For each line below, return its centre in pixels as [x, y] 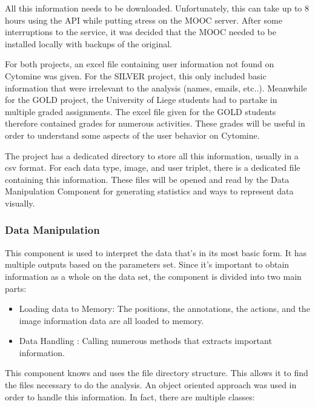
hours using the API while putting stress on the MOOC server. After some [144, 20]
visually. [20, 203]
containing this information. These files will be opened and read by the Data [147, 179]
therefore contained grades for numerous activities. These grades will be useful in [155, 123]
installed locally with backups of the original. [88, 43]
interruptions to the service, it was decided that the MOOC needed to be [141, 32]
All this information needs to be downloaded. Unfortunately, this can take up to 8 [157, 8]
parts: [16, 288]
